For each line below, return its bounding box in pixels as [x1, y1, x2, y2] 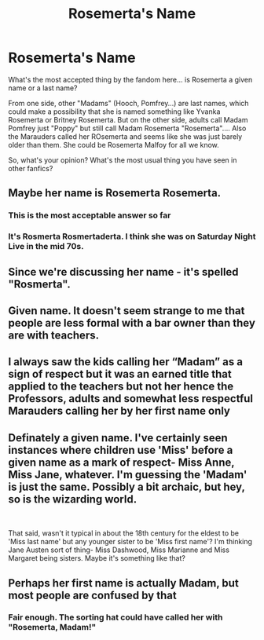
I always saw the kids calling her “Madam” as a [8, 355, 244, 369]
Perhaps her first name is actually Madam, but [8, 576, 240, 590]
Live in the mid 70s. [8, 241, 84, 252]
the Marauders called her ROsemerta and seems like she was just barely [8, 131, 243, 141]
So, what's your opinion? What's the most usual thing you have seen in [8, 155, 237, 165]
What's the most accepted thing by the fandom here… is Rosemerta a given [8, 75, 253, 84]
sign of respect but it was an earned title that [8, 368, 232, 381]
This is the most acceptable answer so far [8, 210, 171, 221]
